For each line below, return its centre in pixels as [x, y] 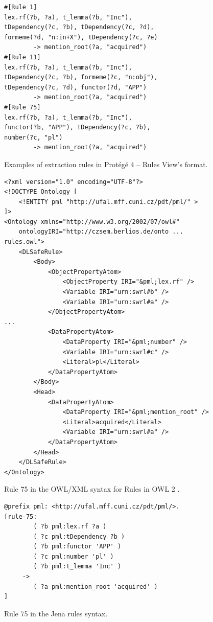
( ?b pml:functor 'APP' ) [77, 547]
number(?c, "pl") [33, 137]
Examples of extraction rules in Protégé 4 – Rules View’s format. [106, 164]
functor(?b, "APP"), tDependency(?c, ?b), [77, 128]
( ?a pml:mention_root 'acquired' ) [96, 586]
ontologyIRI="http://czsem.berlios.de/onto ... [101, 232]
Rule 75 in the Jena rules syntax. [56, 613]
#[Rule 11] [22, 57]
